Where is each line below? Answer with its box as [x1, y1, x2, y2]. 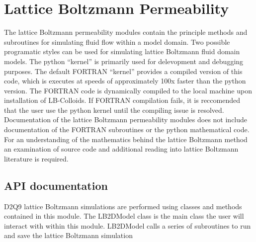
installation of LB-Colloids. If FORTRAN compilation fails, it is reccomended [4, 95, 240, 105]
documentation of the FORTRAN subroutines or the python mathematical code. [4, 124, 250, 135]
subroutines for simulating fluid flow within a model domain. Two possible [4, 36, 230, 47]
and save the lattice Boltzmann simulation [4, 230, 133, 241]
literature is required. [4, 153, 69, 163]
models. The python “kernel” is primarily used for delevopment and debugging [4, 56, 244, 66]
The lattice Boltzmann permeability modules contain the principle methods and [4, 27, 248, 37]
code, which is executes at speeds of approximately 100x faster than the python [4, 76, 246, 86]
